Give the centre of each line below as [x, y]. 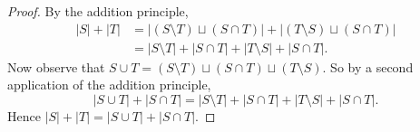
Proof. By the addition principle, [98, 11]
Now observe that [56, 66]
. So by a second [368, 66]
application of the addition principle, [109, 85]
